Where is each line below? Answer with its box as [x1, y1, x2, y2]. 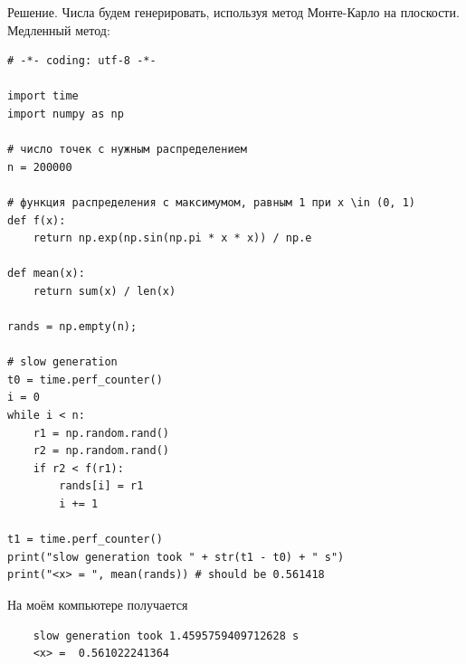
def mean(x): [7, 267, 85, 280]
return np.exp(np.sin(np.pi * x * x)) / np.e [33, 232, 312, 245]
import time [7, 90, 79, 103]
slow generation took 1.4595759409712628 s [33, 629, 300, 642]
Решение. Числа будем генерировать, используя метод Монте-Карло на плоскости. [7, 3, 460, 21]
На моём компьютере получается [7, 595, 188, 613]
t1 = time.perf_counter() [7, 533, 163, 546]
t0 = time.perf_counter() [7, 373, 163, 386]
